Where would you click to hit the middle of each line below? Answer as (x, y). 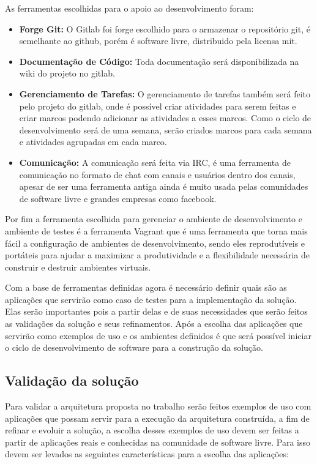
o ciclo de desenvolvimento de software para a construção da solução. (134, 347)
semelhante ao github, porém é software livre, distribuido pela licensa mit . (158, 41)
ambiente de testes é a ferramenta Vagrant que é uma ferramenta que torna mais (156, 230)
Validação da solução (72, 380)
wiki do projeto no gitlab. (67, 73)
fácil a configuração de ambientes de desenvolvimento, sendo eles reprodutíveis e (155, 243)
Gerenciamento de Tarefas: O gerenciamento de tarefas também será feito (165, 93)
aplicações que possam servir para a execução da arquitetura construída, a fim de (157, 418)
